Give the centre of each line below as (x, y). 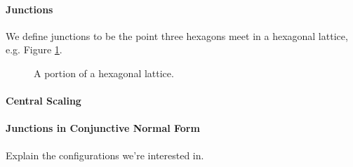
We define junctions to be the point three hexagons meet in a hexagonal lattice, (177, 35)
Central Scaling (44, 101)
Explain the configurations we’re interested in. (105, 155)
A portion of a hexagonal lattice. (104, 73)
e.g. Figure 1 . (34, 49)
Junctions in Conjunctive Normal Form (103, 128)
